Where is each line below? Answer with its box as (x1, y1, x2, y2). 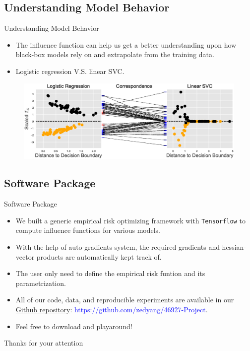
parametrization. (15, 278, 66, 288)
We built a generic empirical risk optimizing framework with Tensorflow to (15, 215, 246, 225)
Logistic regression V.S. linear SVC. (15, 66, 125, 76)
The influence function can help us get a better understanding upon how (15, 39, 237, 50)
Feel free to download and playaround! (15, 321, 132, 331)
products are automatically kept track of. (36, 251, 162, 262)
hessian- (222, 242, 246, 252)
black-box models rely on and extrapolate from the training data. (15, 49, 214, 60)
